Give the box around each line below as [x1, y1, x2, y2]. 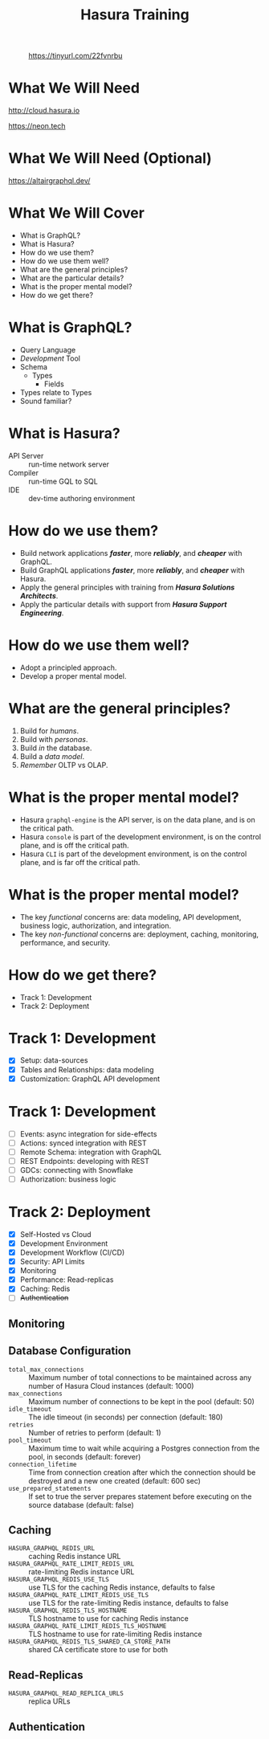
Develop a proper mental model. [19, 671, 127, 680]
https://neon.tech [8, 121, 66, 131]
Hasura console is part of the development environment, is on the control [19, 831, 262, 841]
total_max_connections [8, 1365, 84, 1374]
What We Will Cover [8, 204, 145, 222]
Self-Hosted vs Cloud [19, 1229, 92, 1239]
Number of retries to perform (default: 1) [28, 1427, 162, 1437]
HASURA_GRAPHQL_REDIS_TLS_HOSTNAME [8, 1606, 128, 1615]
